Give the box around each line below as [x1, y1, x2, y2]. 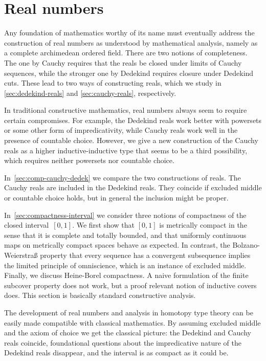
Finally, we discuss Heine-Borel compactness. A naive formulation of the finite [4, 270, 249, 280]
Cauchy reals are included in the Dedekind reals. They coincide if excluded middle [4, 182, 262, 193]
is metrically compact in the [159, 219, 247, 230]
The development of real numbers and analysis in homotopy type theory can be [4, 307, 253, 317]
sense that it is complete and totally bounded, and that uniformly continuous [4, 229, 247, 240]
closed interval [4, 219, 49, 230]
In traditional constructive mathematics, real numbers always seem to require [4, 105, 247, 115]
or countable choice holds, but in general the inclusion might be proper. [4, 192, 229, 203]
